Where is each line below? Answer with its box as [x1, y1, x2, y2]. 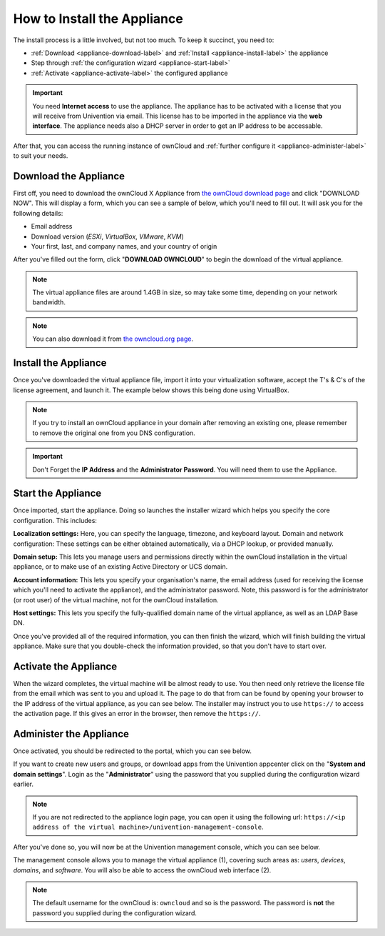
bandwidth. [32, 298, 66, 307]
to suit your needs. [13, 151, 68, 160]
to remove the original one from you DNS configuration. [32, 429, 195, 437]
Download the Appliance [13, 170, 125, 182]
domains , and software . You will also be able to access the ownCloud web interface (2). [13, 865, 272, 875]
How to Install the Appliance [13, 11, 183, 26]
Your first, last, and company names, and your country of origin [31, 242, 217, 250]
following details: [13, 209, 63, 217]
